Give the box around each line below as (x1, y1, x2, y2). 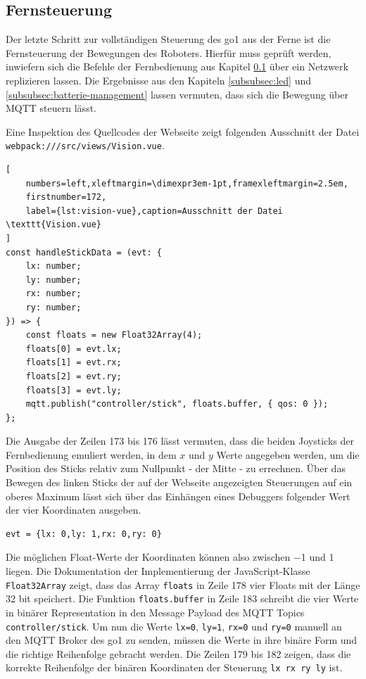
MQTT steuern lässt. (6, 101, 96, 115)
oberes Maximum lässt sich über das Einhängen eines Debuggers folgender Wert (6, 488, 351, 503)
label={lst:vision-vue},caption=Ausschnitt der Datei (25, 205, 283, 216)
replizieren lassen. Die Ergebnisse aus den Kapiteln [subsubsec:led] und (6, 72, 311, 87)
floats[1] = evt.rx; (25, 357, 122, 368)
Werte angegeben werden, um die (216, 447, 360, 462)
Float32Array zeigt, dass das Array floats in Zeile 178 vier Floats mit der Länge (6, 577, 360, 592)
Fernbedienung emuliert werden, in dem (6, 447, 177, 462)
